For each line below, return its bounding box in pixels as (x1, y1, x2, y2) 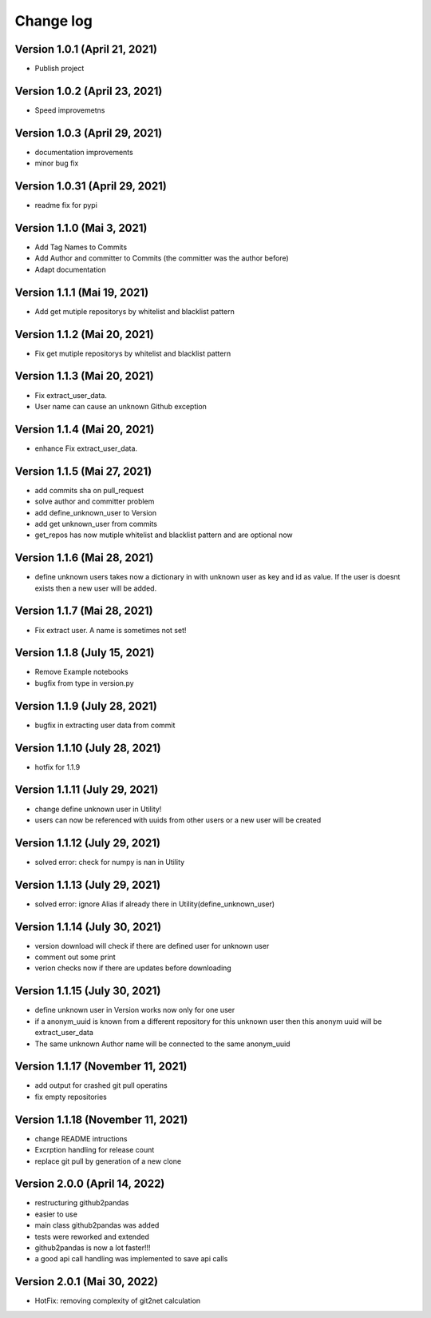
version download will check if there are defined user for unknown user (34, 941, 270, 950)
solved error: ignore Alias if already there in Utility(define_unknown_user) (34, 899, 275, 909)
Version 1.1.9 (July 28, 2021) (14, 699, 157, 713)
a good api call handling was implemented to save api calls (34, 1254, 228, 1264)
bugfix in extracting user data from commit (34, 720, 176, 730)
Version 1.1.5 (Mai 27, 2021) (14, 464, 152, 478)
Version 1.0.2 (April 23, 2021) (14, 84, 163, 98)
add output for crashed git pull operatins (34, 1081, 168, 1090)
